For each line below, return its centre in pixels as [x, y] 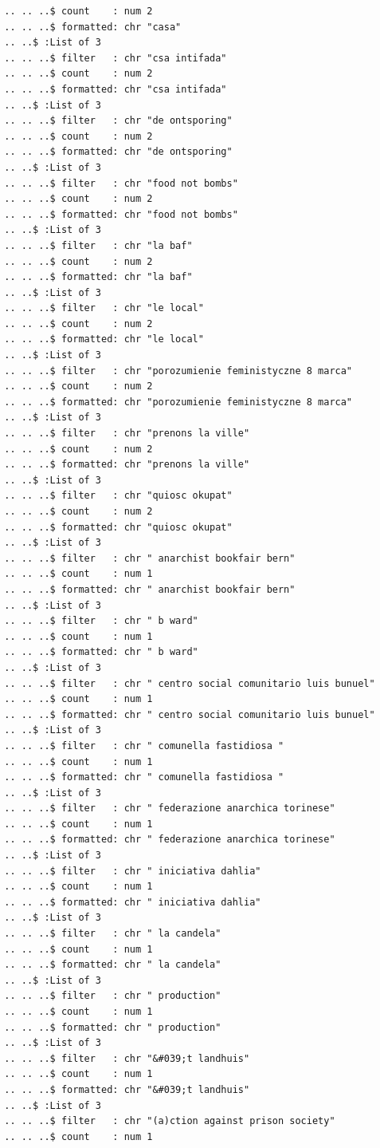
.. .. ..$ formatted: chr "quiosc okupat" [118, 527]
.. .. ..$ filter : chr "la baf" [98, 245]
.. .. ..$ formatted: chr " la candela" [113, 965]
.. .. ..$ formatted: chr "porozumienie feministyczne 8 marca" [178, 402]
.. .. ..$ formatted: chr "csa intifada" [116, 89]
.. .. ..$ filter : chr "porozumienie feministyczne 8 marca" [178, 371]
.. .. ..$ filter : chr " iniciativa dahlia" [133, 871]
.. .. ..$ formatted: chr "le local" [104, 339]
